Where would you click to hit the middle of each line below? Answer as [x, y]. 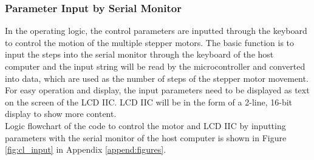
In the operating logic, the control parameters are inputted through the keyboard [156, 31]
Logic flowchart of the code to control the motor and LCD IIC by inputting [145, 125]
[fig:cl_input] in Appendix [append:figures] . [86, 149]
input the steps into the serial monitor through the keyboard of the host [139, 54]
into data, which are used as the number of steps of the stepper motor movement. [157, 78]
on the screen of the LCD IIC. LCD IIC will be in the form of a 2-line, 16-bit [149, 102]
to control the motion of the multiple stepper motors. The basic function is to [150, 42]
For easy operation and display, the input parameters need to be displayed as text [157, 90]
